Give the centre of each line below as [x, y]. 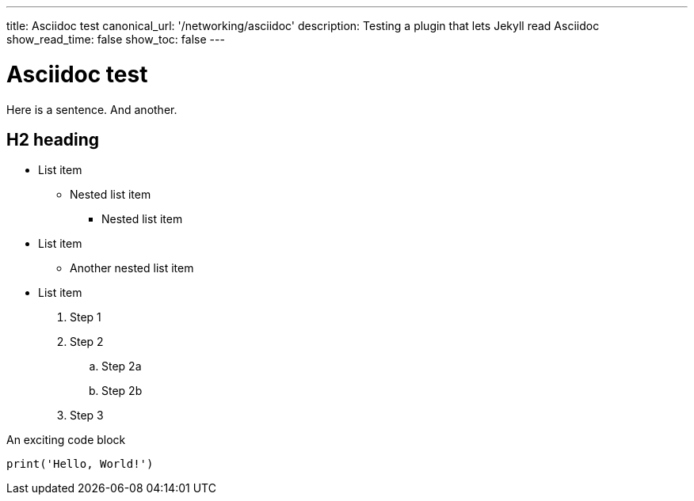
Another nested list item [132, 268]
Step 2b [122, 391]
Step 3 [87, 416]
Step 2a [122, 366]
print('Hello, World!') [80, 464]
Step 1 [86, 317]
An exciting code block [66, 440]
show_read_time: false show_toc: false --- [116, 39]
